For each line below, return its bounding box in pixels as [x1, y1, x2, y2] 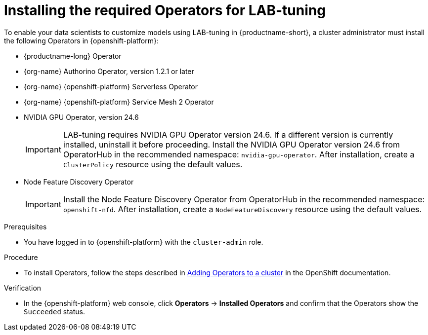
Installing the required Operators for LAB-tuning [4, 2, 326, 19]
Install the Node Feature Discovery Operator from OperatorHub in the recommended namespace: [63, 194, 425, 204]
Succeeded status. [24, 307, 85, 316]
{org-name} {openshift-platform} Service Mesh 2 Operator [24, 97, 214, 106]
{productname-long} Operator [24, 51, 122, 60]
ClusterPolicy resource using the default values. [63, 159, 243, 169]
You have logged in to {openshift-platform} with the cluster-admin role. [24, 237, 263, 246]
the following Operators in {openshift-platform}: [4, 36, 159, 45]
